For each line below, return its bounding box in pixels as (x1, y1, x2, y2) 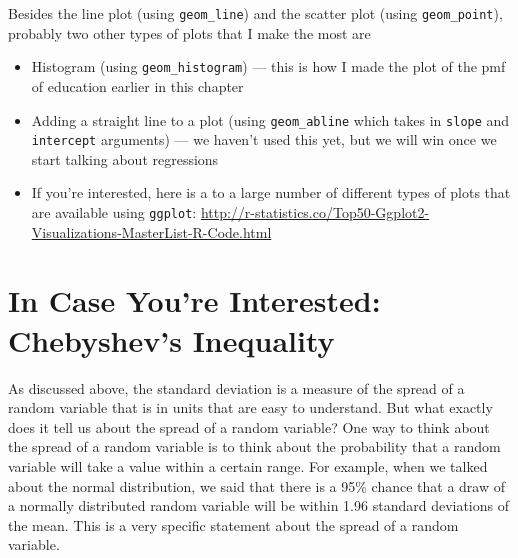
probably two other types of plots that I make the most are (8, 22, 371, 43)
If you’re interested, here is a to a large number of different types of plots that (31, 182, 511, 203)
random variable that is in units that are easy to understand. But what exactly (8, 397, 493, 418)
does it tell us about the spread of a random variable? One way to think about (8, 416, 490, 437)
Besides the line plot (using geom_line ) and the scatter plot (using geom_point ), (8, 3, 503, 23)
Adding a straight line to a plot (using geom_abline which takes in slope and (31, 109, 510, 130)
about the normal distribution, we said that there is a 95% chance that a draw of (8, 475, 505, 496)
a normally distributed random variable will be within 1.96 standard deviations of (8, 495, 510, 516)
